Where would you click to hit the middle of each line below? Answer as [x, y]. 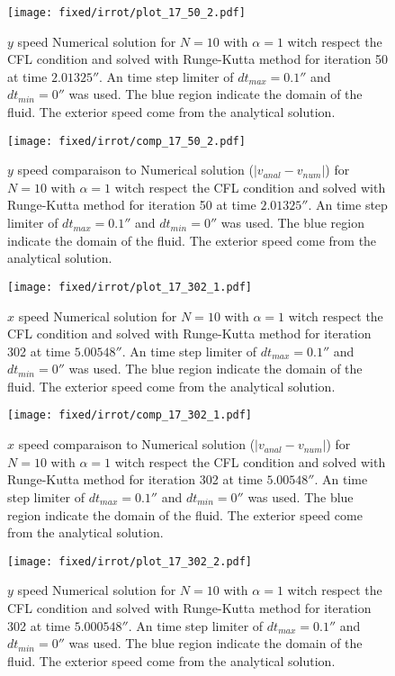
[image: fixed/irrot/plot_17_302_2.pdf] [130, 561]
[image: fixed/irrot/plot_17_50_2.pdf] [126, 13]
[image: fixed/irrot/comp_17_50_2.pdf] [126, 141]
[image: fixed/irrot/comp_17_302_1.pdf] [130, 415]
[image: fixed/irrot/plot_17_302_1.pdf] [130, 287]
